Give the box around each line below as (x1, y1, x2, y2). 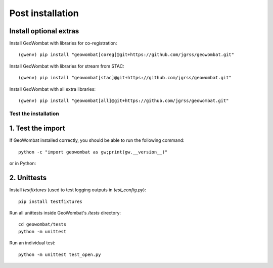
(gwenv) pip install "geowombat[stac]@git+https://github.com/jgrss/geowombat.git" (18, 75, 232, 81)
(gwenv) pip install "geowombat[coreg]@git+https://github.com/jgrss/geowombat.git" (18, 52, 235, 58)
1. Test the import (9, 124, 65, 133)
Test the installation (9, 110, 59, 117)
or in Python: (9, 160, 36, 167)
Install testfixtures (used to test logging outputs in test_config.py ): (9, 187, 147, 193)
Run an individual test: (9, 240, 56, 246)
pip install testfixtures (18, 198, 83, 204)
